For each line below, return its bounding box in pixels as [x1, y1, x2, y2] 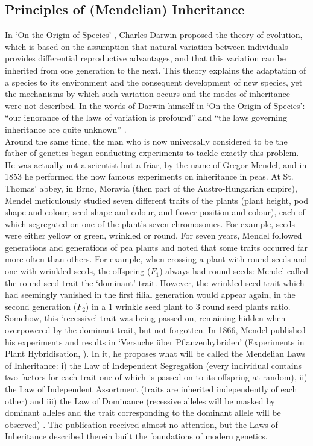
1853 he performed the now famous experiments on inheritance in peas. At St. [5, 170, 294, 183]
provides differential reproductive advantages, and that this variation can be [5, 52, 286, 64]
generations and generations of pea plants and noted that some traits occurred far [5, 240, 308, 253]
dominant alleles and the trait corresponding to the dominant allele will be [5, 406, 281, 419]
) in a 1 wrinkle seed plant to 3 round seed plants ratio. [85, 300, 291, 312]
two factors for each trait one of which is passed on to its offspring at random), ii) [5, 371, 308, 383]
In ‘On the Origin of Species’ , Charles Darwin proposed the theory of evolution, [5, 28, 303, 41]
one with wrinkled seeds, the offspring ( [5, 265, 151, 277]
